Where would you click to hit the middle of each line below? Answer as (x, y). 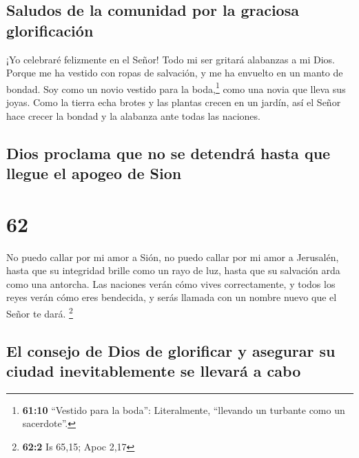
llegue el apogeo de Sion (94, 173)
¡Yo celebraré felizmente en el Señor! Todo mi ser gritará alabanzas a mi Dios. (171, 59)
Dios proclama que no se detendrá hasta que (168, 153)
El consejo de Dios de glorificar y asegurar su (171, 350)
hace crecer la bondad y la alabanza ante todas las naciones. (133, 115)
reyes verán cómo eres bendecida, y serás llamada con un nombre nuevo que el (172, 297)
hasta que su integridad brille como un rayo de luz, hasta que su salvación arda (173, 270)
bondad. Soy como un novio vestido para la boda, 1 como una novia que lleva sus (176, 87)
